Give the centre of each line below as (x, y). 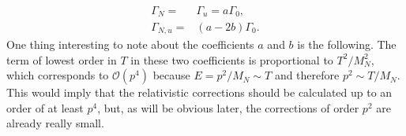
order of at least (45, 107)
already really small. (55, 123)
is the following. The (347, 44)
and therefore (307, 75)
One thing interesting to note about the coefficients (130, 44)
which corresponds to (58, 75)
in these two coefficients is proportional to (232, 59)
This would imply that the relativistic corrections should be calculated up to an (199, 92)
